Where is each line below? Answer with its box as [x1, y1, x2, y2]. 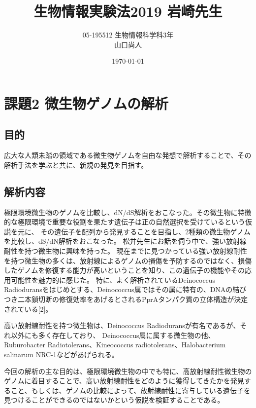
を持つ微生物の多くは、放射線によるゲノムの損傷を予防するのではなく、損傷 [4, 255, 252, 265]
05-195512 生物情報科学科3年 [82, 30, 174, 40]
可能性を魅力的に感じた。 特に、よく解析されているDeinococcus [10, 274, 216, 285]
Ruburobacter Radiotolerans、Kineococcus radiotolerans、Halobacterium [4, 339, 226, 350]
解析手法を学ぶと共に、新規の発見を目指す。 [4, 159, 148, 170]
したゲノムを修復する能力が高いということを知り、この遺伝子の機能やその [4, 265, 245, 275]
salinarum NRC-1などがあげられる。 [4, 349, 119, 359]
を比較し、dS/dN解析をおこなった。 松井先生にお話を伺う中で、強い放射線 [4, 236, 247, 246]
